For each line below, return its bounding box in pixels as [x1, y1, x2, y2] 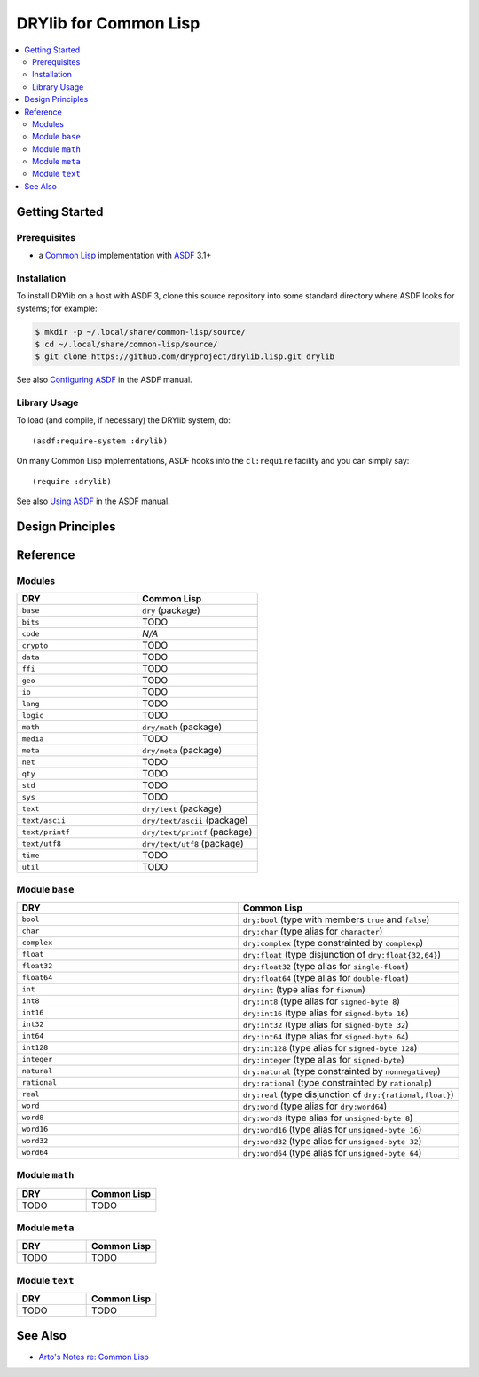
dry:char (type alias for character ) [242, 925, 383, 937]
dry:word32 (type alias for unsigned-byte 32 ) [242, 1134, 422, 1147]
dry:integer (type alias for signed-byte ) [242, 1053, 405, 1065]
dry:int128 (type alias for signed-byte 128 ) [242, 1041, 418, 1054]
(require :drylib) [32, 476, 113, 486]
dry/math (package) [142, 720, 223, 733]
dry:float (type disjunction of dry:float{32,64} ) [242, 948, 442, 960]
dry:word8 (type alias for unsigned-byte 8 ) [242, 1111, 413, 1124]
